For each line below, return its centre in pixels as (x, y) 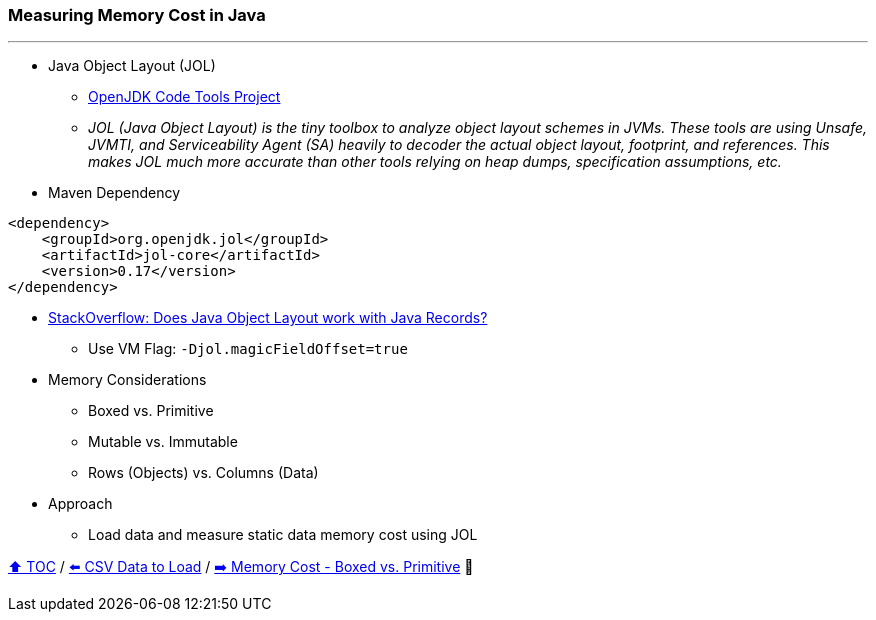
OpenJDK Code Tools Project (184, 97)
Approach (80, 504)
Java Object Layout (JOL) (132, 66)
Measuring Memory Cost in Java (137, 15)
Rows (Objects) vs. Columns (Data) (203, 473)
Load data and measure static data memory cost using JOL (283, 535)
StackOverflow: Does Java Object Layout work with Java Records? (268, 318)
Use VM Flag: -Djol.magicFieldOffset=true (248, 349)
